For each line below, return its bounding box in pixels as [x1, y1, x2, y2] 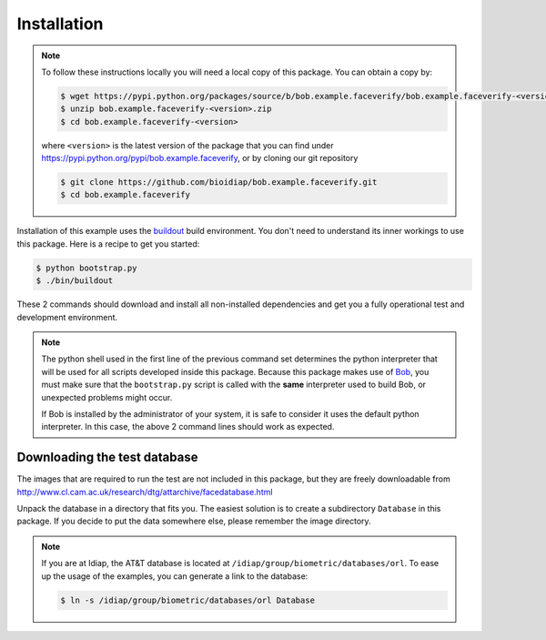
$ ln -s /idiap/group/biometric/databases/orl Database [60, 594, 316, 605]
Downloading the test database [16, 450, 198, 465]
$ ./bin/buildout [35, 276, 114, 286]
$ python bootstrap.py [35, 262, 137, 273]
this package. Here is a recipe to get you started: [16, 238, 200, 249]
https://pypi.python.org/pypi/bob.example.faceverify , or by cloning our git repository [41, 153, 359, 164]
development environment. [16, 311, 118, 322]
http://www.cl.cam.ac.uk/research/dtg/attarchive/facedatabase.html [16, 486, 273, 497]
